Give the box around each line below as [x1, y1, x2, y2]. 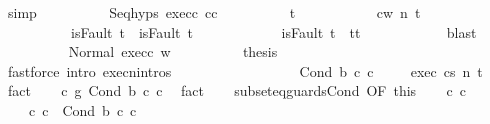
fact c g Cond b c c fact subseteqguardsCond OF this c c [7, 80, 466, 101]
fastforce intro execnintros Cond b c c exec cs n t [7, 60, 483, 81]
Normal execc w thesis [68, 41, 278, 62]
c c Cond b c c [28, 99, 137, 120]
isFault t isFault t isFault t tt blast [70, 21, 477, 42]
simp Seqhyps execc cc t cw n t [7, 2, 421, 22]
